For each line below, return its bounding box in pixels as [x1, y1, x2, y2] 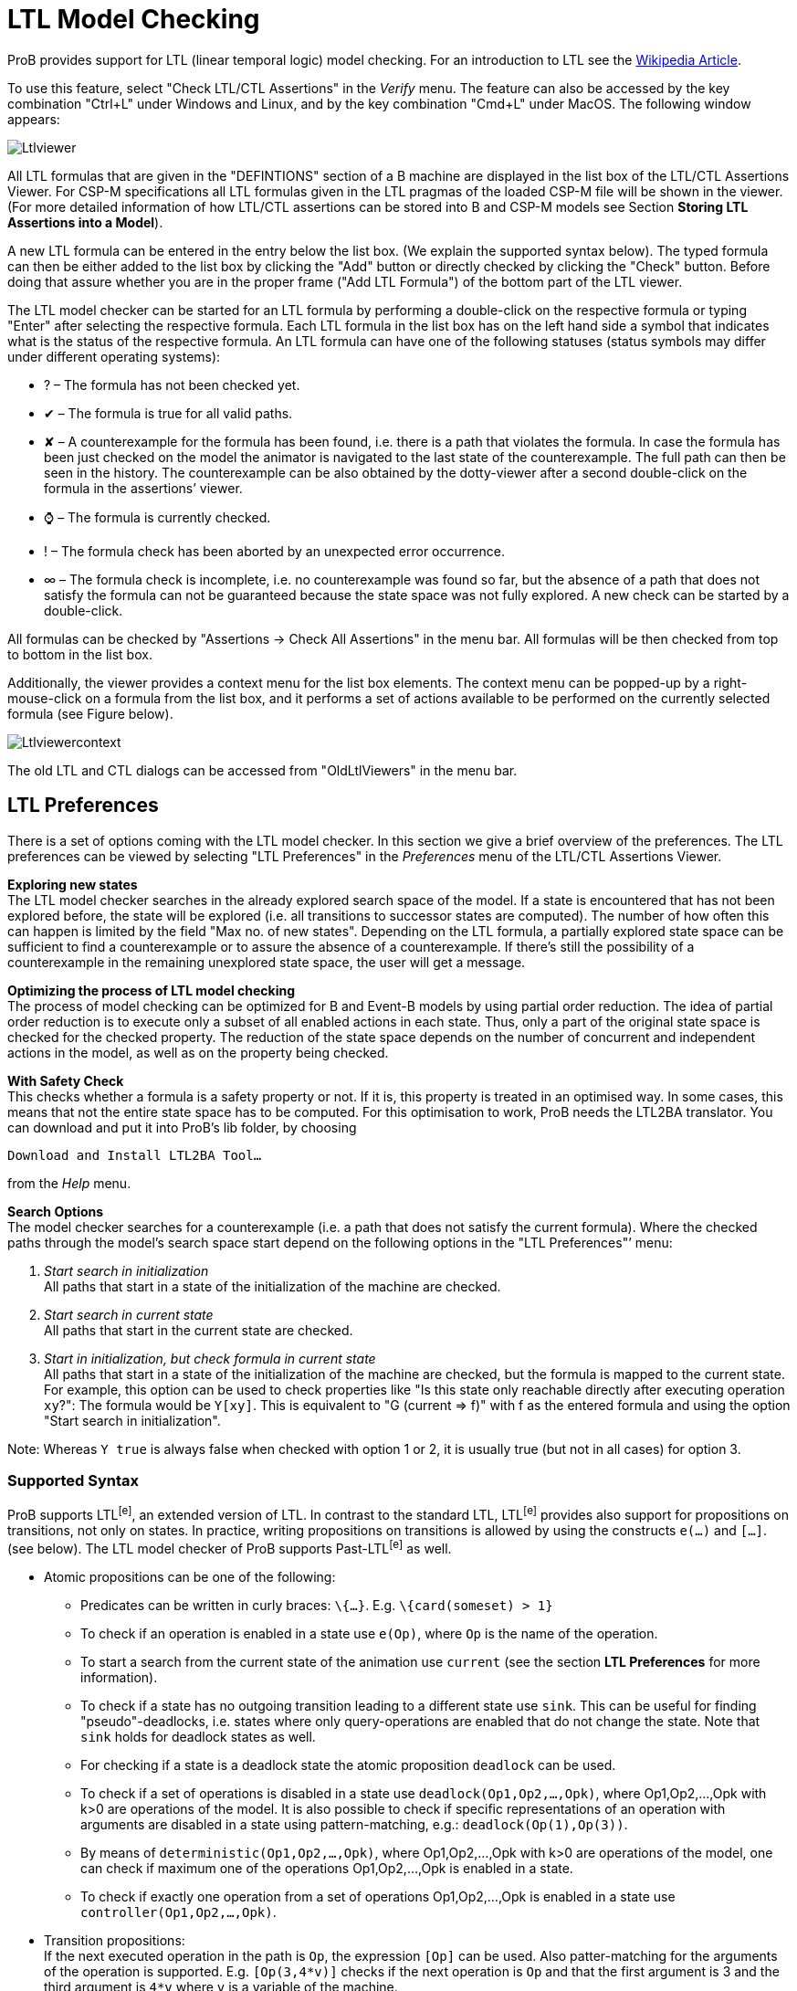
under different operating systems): [7, 348, 221, 364]
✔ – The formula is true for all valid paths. [44, 405, 293, 421]
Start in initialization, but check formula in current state [44, 1350, 376, 1366]
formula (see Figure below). [7, 705, 173, 722]
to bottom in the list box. [7, 646, 152, 662]
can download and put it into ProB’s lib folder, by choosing [7, 1119, 357, 1135]
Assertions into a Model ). [7, 214, 163, 230]
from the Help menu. [7, 1175, 131, 1191]
